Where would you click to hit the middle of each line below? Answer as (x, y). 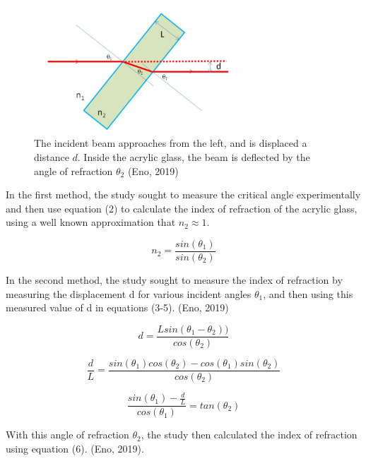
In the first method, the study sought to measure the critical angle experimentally (183, 194)
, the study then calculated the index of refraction (249, 435)
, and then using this (308, 293)
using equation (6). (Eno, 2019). (75, 448)
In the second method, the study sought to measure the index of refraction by (174, 279)
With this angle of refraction (67, 435)
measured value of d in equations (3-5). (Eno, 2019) (117, 307)
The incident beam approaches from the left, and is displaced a (171, 143)
